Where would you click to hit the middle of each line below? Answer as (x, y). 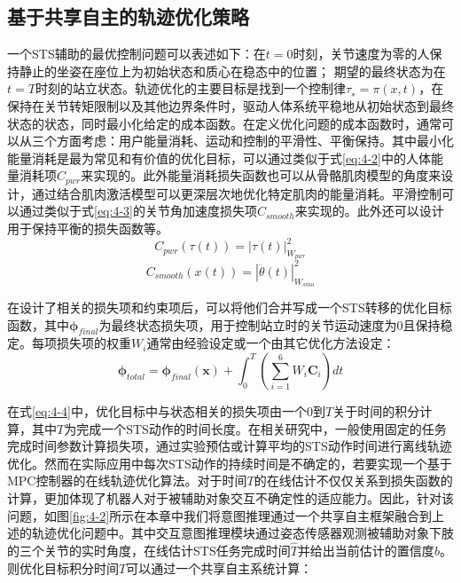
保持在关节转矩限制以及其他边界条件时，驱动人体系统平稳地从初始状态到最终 (230, 105)
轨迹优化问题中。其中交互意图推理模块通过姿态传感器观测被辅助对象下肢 (242, 533)
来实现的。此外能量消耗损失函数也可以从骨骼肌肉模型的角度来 (261, 175)
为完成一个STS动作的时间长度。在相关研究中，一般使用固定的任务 (255, 428)
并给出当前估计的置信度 (366, 550)
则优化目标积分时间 (63, 567)
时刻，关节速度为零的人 (361, 54)
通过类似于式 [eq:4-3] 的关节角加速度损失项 (138, 211)
